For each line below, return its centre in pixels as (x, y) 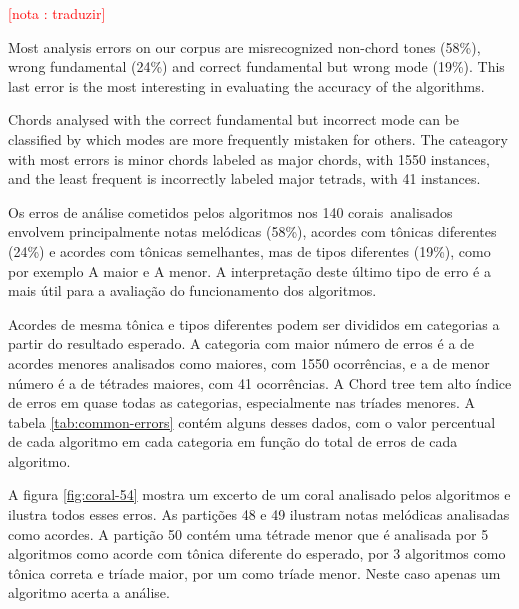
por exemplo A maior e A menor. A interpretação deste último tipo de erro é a (249, 270)
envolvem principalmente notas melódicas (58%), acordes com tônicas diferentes (252, 231)
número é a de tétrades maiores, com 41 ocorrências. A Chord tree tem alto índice (260, 382)
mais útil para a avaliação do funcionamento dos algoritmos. (192, 290)
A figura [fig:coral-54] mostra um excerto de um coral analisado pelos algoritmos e (259, 494)
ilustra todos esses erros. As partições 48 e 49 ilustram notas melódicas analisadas (259, 514)
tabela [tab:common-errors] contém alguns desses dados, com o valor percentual (252, 421)
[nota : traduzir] (57, 13)
